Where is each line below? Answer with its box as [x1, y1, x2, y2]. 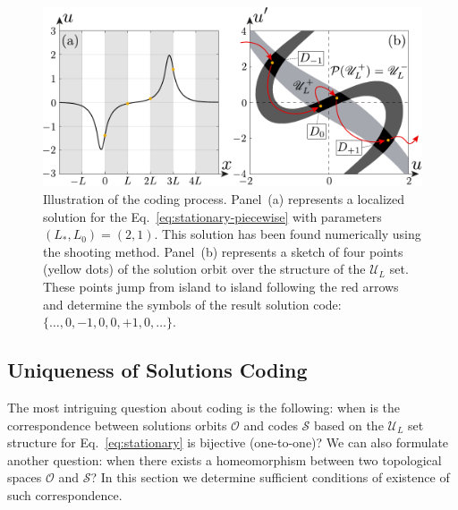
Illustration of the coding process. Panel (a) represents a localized [43, 189, 405, 208]
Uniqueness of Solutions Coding [7, 356, 308, 384]
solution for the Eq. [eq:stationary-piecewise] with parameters [43, 207, 382, 225]
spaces [7, 468, 42, 487]
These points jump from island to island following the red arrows [43, 276, 399, 295]
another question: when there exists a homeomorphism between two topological [7, 450, 442, 469]
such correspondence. [7, 485, 123, 504]
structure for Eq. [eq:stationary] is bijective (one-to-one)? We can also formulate [7, 433, 449, 452]
